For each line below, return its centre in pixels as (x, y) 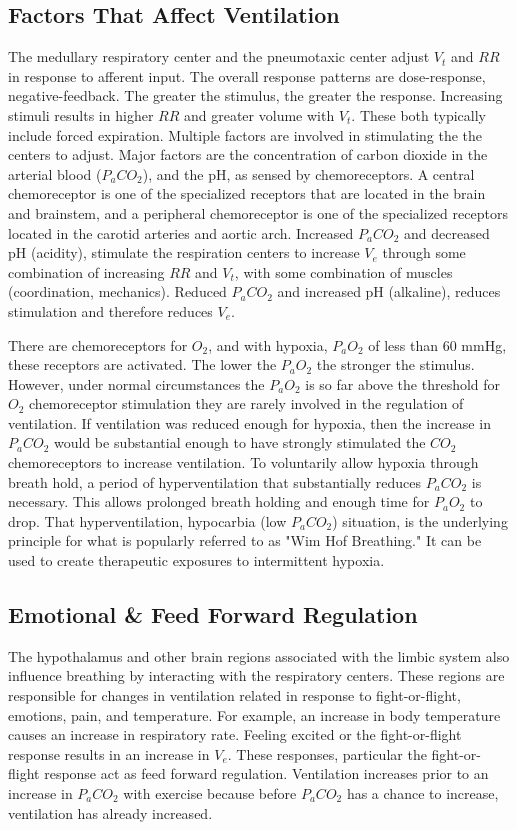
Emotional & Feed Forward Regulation (213, 614)
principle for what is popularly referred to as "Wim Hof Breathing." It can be (245, 540)
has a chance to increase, (422, 793)
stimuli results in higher (81, 114)
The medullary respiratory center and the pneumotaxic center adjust (219, 56)
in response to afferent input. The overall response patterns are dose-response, (247, 75)
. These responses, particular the (327, 753)
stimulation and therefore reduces (110, 310)
